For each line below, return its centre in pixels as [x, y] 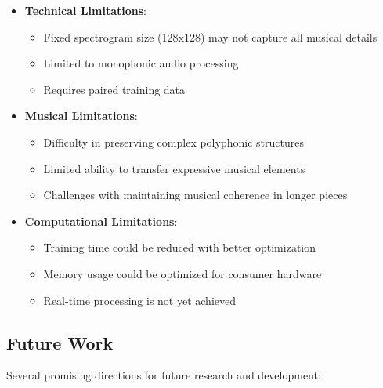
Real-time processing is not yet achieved [140, 300]
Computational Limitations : [101, 221]
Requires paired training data [114, 89]
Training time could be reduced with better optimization [180, 247]
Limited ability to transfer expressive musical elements [174, 168]
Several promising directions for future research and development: [164, 375]
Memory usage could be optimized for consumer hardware [182, 273]
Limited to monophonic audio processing [141, 63]
